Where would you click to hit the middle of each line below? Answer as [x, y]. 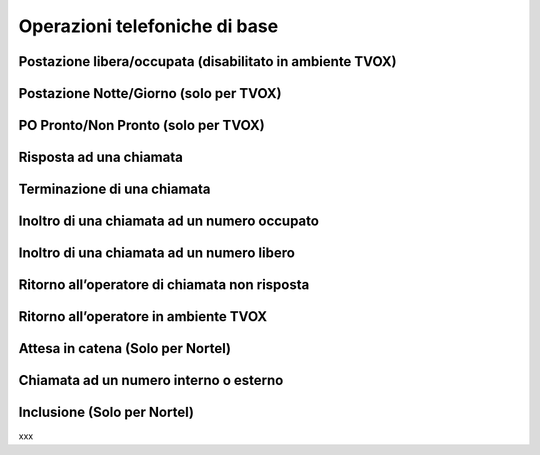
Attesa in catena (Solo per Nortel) [125, 348]
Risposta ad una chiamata [101, 157]
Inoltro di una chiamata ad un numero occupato [169, 221]
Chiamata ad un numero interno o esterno [151, 380]
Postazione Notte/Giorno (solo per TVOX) [150, 93]
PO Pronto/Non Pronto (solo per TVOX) [141, 125]
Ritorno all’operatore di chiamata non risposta [164, 285]
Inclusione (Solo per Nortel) [106, 412]
